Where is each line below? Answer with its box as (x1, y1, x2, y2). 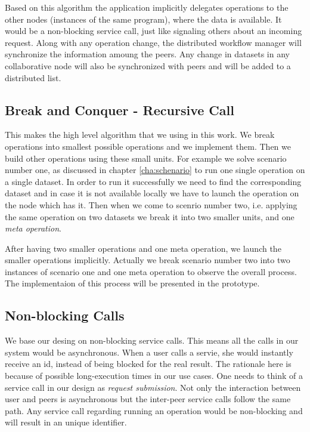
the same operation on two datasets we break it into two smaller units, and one (5, 210, 294, 223)
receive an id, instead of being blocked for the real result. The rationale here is (5, 357, 292, 370)
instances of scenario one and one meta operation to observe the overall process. (5, 265, 297, 277)
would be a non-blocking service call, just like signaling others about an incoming (5, 24, 302, 37)
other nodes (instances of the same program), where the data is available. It (5, 13, 282, 25)
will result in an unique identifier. (5, 416, 127, 428)
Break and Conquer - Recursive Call (5, 100, 234, 119)
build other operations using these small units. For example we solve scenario (5, 152, 287, 164)
